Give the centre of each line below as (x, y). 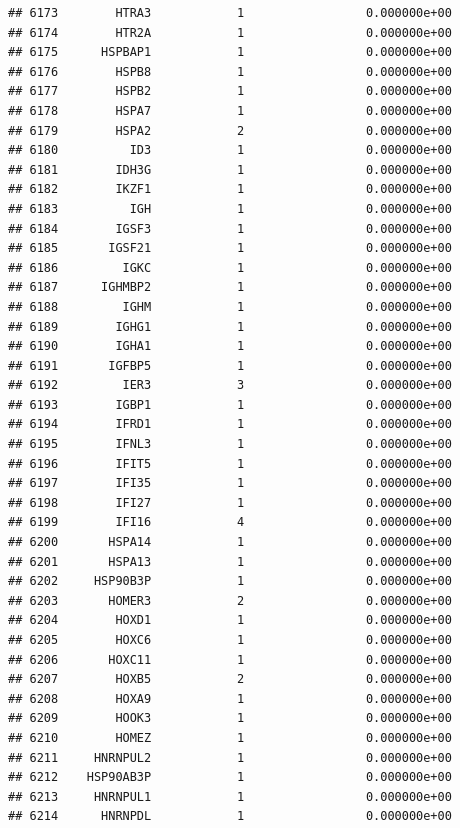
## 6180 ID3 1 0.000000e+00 (230, 150)
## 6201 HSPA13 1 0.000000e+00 (230, 561)
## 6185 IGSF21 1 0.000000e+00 (230, 248)
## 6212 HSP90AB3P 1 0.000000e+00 (230, 777)
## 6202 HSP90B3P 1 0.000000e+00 (230, 581)
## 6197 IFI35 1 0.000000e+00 (230, 483)
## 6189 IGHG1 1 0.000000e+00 (230, 326)
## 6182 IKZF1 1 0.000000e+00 (230, 189)
